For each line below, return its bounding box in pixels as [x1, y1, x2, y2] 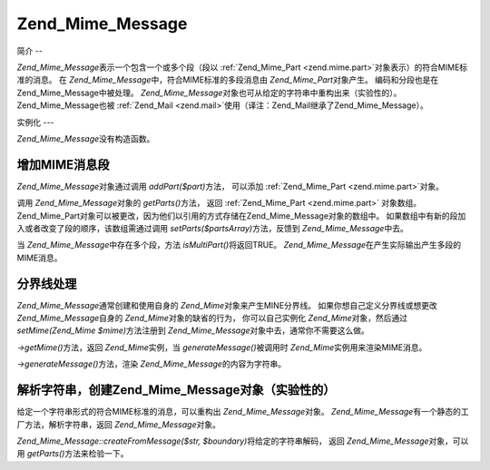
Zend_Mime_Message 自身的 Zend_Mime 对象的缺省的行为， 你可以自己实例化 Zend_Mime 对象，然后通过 [16, 313, 408, 324]
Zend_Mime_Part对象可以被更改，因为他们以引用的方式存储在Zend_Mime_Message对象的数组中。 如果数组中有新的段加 [16, 210, 466, 221]
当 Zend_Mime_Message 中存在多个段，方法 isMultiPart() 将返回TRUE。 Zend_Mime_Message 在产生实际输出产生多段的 [16, 240, 462, 250]
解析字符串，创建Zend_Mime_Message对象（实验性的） [16, 382, 336, 398]
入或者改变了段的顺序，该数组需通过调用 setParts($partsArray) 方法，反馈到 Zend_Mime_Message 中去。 [16, 222, 408, 233]
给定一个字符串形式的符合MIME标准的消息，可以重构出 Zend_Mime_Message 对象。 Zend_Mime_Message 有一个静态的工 [16, 406, 469, 417]
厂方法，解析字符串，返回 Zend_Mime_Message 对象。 [16, 418, 221, 430]
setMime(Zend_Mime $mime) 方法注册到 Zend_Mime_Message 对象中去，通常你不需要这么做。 [16, 325, 369, 336]
